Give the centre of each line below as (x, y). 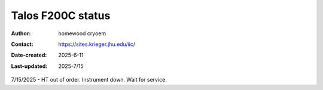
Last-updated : (29, 66)
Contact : (22, 44)
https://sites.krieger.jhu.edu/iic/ (97, 44)
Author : (21, 33)
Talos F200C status (61, 15)
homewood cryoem (82, 33)
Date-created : (29, 55)
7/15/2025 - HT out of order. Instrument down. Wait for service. (89, 80)
